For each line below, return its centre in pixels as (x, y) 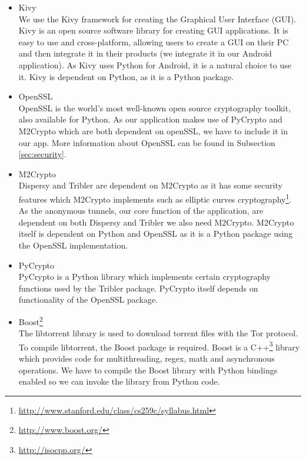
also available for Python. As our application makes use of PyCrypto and (150, 119)
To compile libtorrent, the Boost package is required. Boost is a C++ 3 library (159, 346)
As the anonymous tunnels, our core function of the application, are (141, 211)
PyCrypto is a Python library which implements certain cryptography (145, 277)
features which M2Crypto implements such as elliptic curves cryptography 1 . (155, 198)
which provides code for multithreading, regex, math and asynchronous (147, 358)
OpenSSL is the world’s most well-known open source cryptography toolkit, (155, 107)
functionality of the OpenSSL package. (88, 300)
